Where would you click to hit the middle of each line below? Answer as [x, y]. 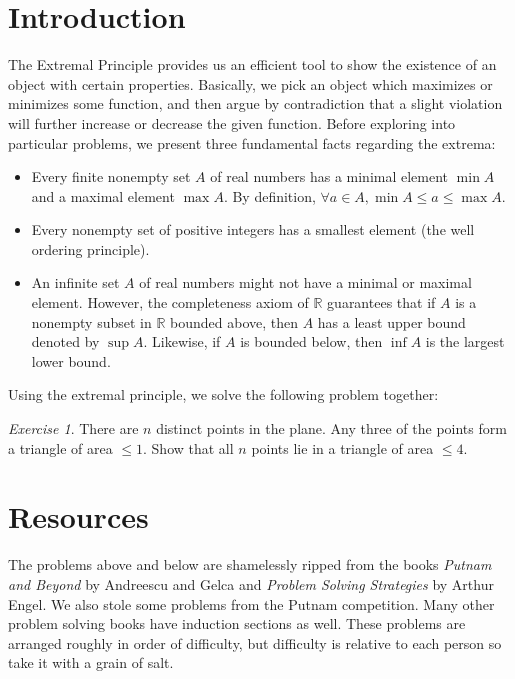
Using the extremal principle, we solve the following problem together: [223, 394]
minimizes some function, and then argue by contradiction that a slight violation [255, 103]
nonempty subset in [91, 321]
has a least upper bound [391, 321]
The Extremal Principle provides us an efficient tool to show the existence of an [252, 64]
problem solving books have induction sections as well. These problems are [237, 623]
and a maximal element [103, 195]
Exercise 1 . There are [73, 428]
